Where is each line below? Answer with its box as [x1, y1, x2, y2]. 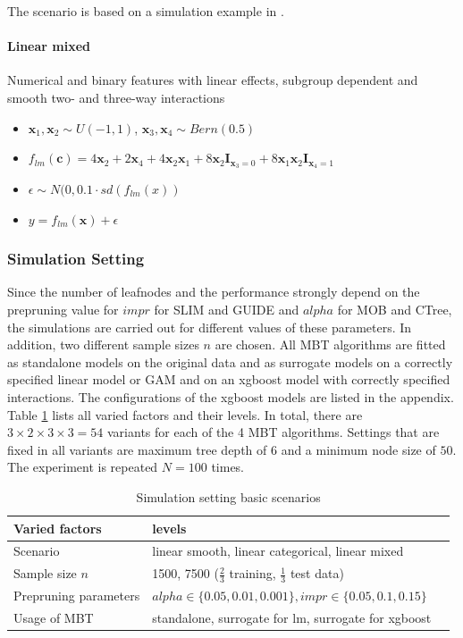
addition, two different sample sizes [7, 335, 199, 354]
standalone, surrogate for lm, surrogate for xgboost [152, 609, 432, 627]
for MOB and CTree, [337, 300, 452, 319]
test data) [290, 564, 344, 583]
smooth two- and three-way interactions [7, 88, 225, 106]
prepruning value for [7, 300, 119, 319]
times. [211, 458, 245, 476]
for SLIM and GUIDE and [154, 300, 299, 319]
